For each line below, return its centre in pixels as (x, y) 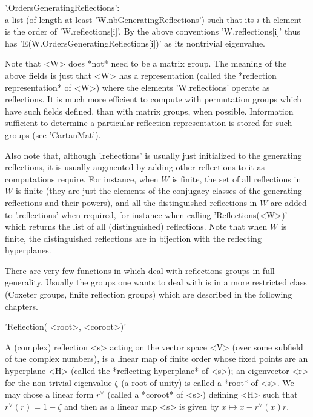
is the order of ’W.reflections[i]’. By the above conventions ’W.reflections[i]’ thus (153, 31)
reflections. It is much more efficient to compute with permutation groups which (153, 99)
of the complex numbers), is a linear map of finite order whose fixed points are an (156, 359)
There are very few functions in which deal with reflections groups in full (140, 270)
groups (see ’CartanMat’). (53, 134)
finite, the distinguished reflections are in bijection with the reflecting (133, 238)
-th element (281, 19)
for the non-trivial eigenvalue (58, 382)
